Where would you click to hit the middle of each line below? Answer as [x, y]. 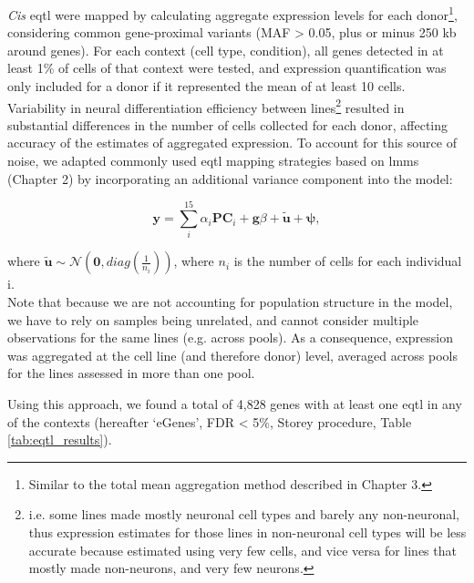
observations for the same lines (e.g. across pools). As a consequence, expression [230, 338]
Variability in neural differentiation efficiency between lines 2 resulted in [206, 106]
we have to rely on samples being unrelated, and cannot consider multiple [213, 319]
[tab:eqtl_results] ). [60, 440]
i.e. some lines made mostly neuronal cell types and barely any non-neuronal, [244, 514]
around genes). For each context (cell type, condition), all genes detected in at [226, 50]
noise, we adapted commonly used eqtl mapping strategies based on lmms [213, 161]
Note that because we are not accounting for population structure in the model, [230, 301]
